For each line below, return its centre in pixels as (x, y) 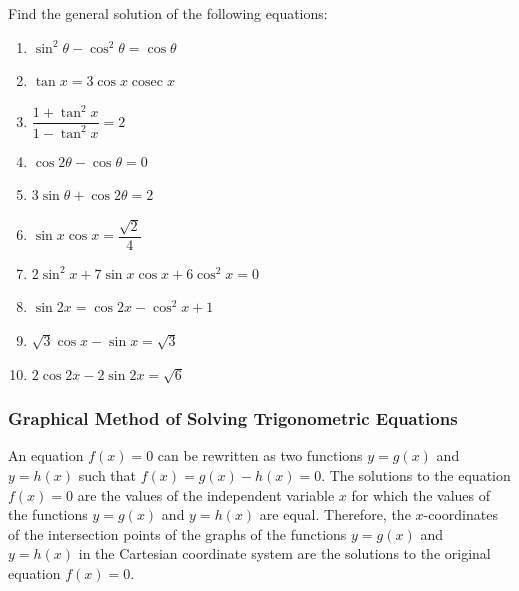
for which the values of (421, 494)
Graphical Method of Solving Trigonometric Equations (233, 418)
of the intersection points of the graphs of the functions (177, 533)
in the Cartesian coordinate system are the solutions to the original (284, 553)
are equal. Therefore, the (335, 514)
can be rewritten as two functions (260, 455)
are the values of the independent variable (206, 494)
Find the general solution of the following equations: (168, 13)
